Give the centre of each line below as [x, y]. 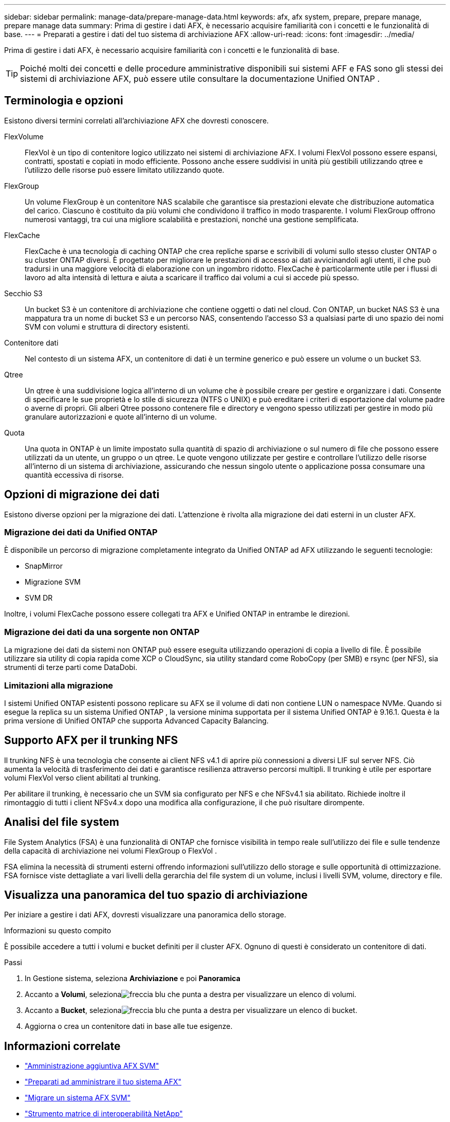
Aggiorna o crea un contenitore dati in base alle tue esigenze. [129, 1026]
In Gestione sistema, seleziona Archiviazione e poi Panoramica [133, 979]
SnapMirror [44, 566]
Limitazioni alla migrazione [59, 685]
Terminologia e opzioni [64, 101]
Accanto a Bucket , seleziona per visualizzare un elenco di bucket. [191, 1010]
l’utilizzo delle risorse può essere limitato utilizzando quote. [125, 170]
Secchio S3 [23, 293]
